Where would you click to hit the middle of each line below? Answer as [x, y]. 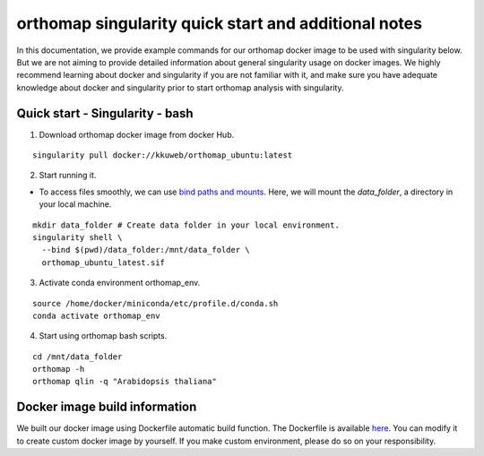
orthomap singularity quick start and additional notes [220, 23]
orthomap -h [59, 369]
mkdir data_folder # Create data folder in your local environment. [186, 225]
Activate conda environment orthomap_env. [120, 283]
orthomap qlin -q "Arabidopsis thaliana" [125, 382]
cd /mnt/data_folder [78, 357]
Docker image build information [107, 407]
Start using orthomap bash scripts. [103, 336]
